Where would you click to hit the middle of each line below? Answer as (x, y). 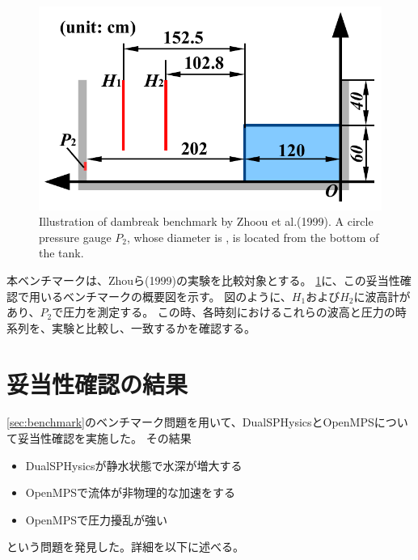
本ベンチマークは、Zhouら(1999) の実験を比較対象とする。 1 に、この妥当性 (203, 280)
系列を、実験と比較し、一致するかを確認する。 (131, 327)
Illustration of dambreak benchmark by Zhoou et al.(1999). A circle (206, 221)
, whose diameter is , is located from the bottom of (253, 237)
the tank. (61, 253)
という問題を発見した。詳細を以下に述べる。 (125, 547)
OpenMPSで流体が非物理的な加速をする (131, 492)
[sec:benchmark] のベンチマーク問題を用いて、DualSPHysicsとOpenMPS (190, 422)
